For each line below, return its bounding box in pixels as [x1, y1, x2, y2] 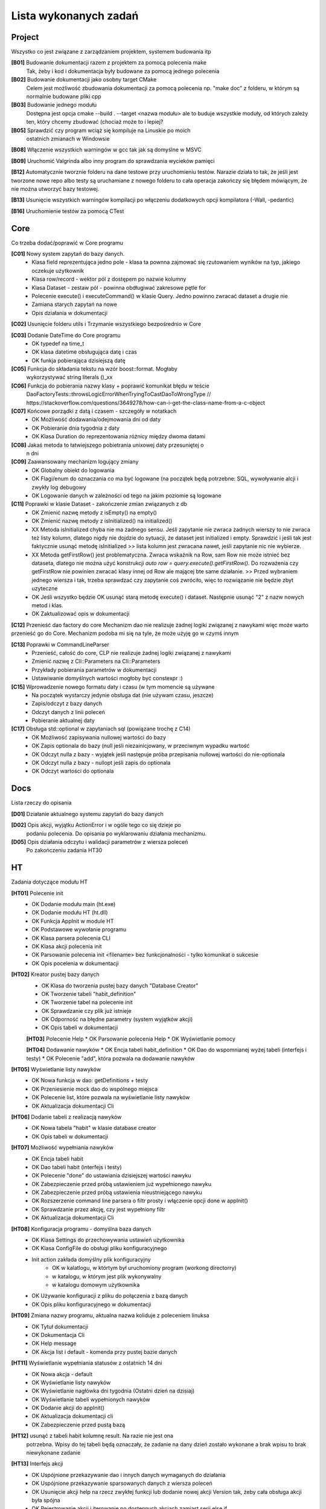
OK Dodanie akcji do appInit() [31, 1404, 105, 1412]
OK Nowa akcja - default [31, 1370, 93, 1377]
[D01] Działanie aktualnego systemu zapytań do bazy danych [11, 810, 164, 817]
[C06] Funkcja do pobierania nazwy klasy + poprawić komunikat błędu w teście [11, 382, 209, 389]
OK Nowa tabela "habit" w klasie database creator [31, 1125, 156, 1132]
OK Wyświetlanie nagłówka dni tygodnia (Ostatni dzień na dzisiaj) [31, 1387, 195, 1394]
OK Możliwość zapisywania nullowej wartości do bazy [31, 733, 166, 741]
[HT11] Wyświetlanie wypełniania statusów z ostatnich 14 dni [11, 1359, 162, 1367]
